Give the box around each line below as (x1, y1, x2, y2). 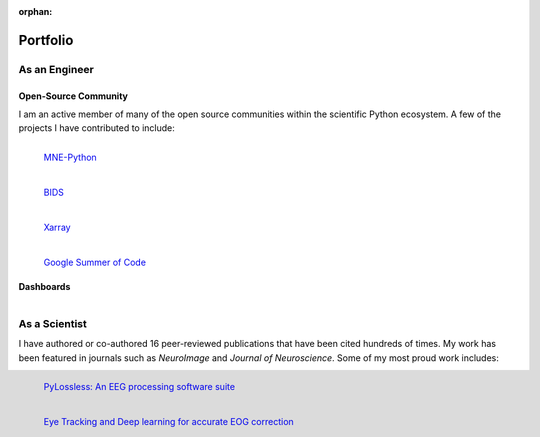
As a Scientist (18, 317, 87, 331)
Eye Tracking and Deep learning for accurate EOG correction (43, 416, 294, 428)
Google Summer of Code (43, 256, 147, 268)
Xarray (43, 221, 71, 233)
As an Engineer (18, 62, 94, 76)
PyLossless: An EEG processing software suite (43, 381, 235, 393)
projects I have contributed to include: (18, 122, 175, 134)
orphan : (18, 6, 53, 17)
